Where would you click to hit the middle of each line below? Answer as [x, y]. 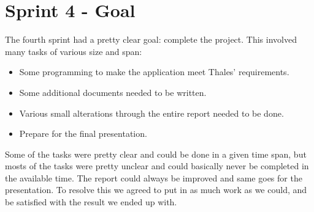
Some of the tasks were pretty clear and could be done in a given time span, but [156, 154]
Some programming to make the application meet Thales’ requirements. [154, 72]
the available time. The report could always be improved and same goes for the [154, 177]
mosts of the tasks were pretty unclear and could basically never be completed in [157, 166]
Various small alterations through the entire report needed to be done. [151, 113]
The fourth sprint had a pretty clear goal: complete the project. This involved [151, 39]
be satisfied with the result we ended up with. [91, 202]
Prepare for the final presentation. [83, 133]
